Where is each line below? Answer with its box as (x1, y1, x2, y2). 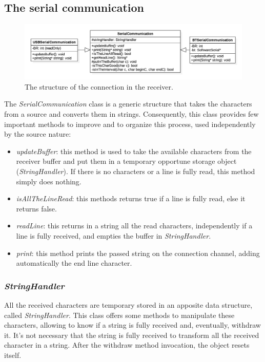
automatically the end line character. (16, 258, 132, 268)
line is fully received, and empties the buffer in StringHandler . (16, 230, 211, 241)
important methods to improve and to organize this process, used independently (4, 118, 256, 129)
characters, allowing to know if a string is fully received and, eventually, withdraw (4, 320, 261, 330)
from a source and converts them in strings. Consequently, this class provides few (4, 109, 259, 119)
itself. (4, 349, 22, 360)
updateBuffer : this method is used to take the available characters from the (16, 145, 252, 156)
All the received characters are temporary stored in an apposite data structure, (4, 299, 253, 310)
